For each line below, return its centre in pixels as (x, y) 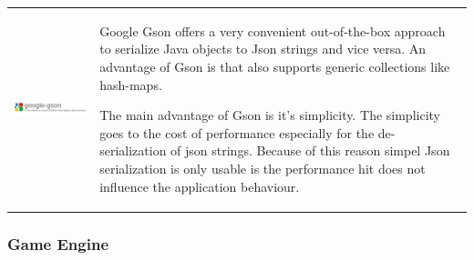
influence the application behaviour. (200, 186)
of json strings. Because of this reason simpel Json (310, 150)
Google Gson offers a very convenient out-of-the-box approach (273, 30)
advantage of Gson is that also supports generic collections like (275, 66)
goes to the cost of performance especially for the (237, 132)
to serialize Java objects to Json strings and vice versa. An (263, 49)
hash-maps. (131, 84)
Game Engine (58, 243)
